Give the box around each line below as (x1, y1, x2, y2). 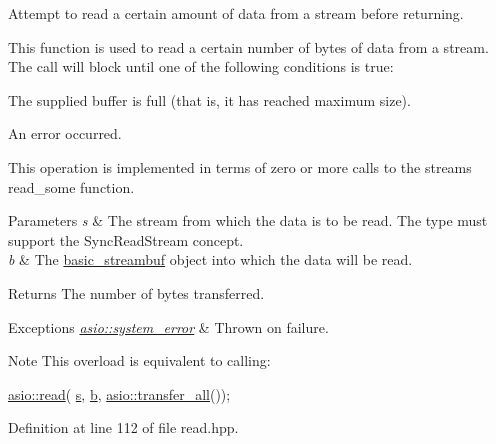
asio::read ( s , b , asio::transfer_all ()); (8, 383, 231, 404)
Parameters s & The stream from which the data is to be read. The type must (8, 210, 488, 231)
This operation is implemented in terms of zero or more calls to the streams (8, 156, 472, 177)
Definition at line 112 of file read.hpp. (8, 417, 239, 438)
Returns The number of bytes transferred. (8, 282, 265, 303)
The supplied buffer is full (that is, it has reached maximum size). (8, 89, 411, 110)
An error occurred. (8, 123, 122, 144)
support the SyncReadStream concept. (8, 229, 244, 250)
